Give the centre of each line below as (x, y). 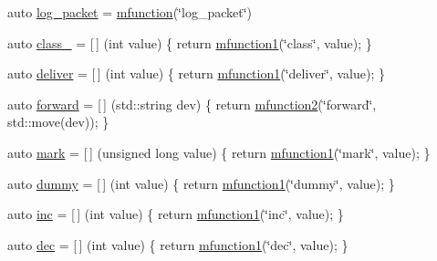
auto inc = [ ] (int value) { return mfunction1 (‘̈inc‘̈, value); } (176, 214)
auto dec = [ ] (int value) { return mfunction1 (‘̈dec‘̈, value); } (178, 244)
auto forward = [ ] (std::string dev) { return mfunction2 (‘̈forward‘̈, (192, 104)
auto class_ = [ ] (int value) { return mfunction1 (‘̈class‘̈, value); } (190, 42)
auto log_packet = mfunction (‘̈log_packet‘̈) (130, 12)
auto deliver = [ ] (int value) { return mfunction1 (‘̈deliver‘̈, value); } (197, 73)
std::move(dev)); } (58, 122)
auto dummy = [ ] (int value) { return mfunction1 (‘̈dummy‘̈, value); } (201, 183)
